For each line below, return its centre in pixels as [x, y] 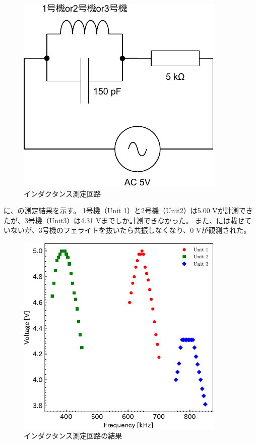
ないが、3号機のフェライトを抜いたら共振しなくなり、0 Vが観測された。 [131, 230]
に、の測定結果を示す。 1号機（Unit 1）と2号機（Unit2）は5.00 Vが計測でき [128, 210]
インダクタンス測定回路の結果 [73, 436]
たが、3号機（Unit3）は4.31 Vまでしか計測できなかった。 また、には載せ [124, 220]
